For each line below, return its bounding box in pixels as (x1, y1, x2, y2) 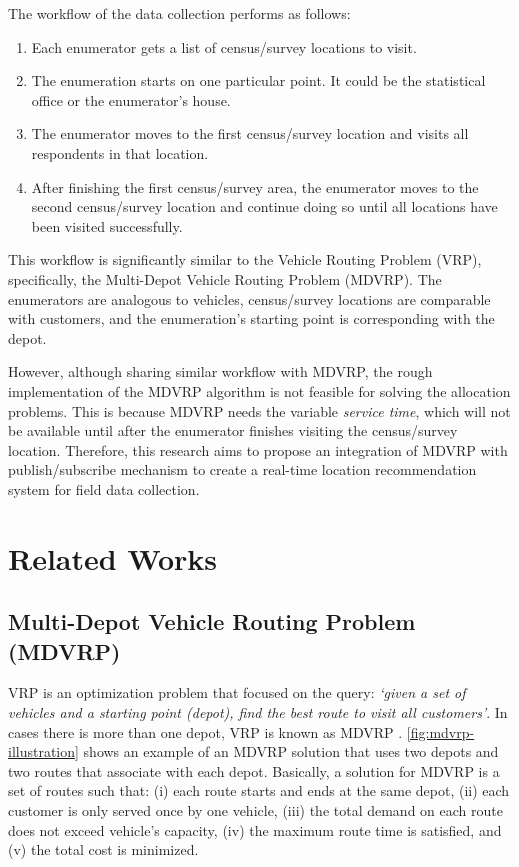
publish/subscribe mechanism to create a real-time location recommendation (8, 459, 477, 480)
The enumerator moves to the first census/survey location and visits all (31, 123, 469, 144)
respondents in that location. (31, 142, 209, 163)
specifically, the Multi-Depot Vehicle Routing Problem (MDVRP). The (8, 268, 442, 289)
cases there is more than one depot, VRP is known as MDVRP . (8, 721, 403, 742)
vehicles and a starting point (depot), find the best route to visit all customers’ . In (8, 702, 508, 723)
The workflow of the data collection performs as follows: (8, 3, 351, 23)
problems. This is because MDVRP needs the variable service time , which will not (8, 400, 511, 421)
